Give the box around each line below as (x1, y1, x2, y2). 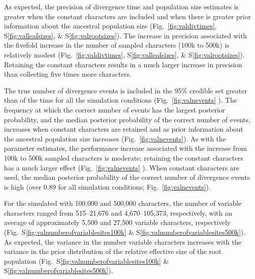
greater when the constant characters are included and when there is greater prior (4, 11, 251, 21)
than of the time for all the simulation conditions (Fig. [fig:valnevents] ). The (4, 95, 237, 105)
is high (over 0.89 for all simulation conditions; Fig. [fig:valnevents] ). (4, 181, 211, 192)
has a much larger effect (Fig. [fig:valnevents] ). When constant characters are (4, 162, 239, 172)
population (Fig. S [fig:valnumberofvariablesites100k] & (4, 255, 169, 266)
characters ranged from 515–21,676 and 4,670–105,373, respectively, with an (4, 207, 232, 218)
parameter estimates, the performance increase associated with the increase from (4, 143, 247, 153)
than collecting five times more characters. (4, 69, 131, 79)
